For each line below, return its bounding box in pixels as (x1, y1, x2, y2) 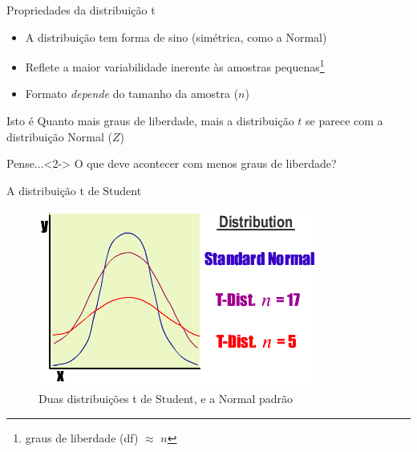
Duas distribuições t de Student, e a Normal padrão (38, 390, 294, 406)
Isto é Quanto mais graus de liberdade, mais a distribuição (6, 112, 294, 129)
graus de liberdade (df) (25, 429, 139, 446)
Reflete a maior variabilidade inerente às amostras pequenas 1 (25, 56, 325, 75)
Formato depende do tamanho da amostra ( (25, 85, 239, 102)
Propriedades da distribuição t (6, 2, 156, 18)
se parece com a (306, 112, 383, 129)
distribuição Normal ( (6, 128, 113, 145)
